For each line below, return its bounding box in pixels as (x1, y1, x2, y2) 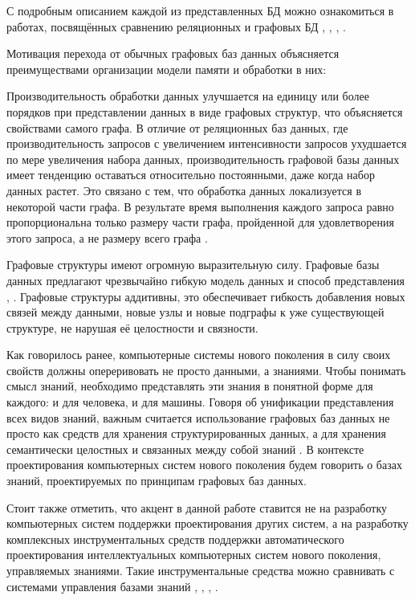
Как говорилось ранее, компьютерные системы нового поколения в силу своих (6, 346, 391, 363)
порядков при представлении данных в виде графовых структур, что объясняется (6, 103, 403, 120)
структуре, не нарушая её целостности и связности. (6, 319, 258, 336)
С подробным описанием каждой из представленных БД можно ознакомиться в (6, 2, 394, 18)
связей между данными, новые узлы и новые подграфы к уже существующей (6, 304, 384, 320)
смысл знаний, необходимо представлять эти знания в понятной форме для (6, 378, 373, 394)
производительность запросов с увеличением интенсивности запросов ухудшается (6, 135, 407, 152)
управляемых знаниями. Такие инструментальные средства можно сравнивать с (6, 562, 395, 578)
